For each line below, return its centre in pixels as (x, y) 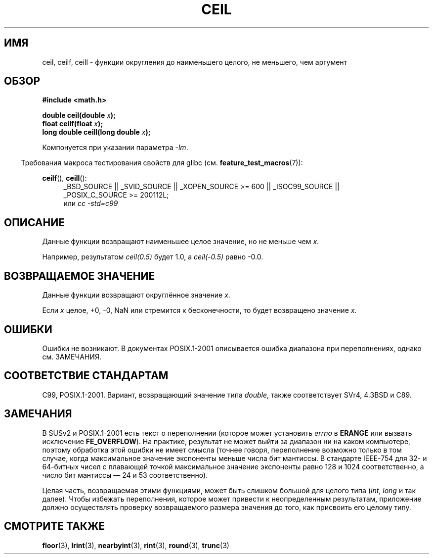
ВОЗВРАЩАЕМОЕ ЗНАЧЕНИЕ (80, 276)
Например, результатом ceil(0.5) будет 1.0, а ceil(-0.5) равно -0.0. (153, 257)
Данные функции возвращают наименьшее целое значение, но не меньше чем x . (181, 242)
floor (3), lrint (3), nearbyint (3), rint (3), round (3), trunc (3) (136, 545)
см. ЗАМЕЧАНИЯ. (72, 356)
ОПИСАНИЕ (34, 222)
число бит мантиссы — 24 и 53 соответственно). (125, 475)
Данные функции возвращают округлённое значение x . (136, 295)
